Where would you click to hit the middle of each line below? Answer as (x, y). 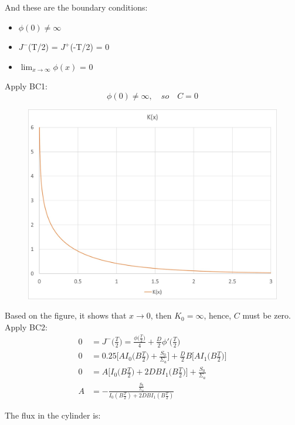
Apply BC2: (26, 327)
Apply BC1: (26, 86)
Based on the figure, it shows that (66, 315)
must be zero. (267, 315)
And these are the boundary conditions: (76, 7)
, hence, (218, 315)
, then (161, 315)
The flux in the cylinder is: (53, 415)
